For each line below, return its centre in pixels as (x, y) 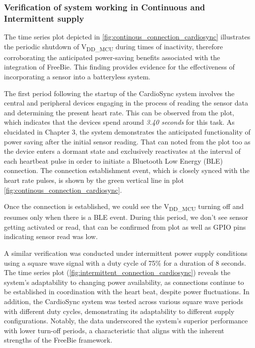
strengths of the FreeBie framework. (58, 340)
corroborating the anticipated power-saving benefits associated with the (112, 57)
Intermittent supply (44, 18)
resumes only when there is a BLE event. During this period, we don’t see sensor (126, 217)
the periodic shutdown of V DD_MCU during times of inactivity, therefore (113, 47)
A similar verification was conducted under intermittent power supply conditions (126, 253)
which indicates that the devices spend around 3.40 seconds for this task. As (119, 122)
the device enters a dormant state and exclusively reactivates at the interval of (122, 151)
